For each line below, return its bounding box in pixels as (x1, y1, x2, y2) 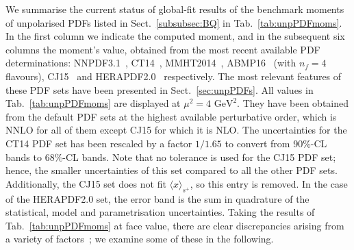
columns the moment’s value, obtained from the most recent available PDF (5, 42, 320, 56)
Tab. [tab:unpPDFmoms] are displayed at (5, 96, 181, 110)
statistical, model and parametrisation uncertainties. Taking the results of (5, 205, 315, 219)
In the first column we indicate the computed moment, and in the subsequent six (5, 29, 345, 43)
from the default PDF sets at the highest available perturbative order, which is (5, 109, 337, 123)
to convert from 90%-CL (225, 136, 327, 150)
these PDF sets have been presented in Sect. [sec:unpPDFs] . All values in (5, 82, 314, 97)
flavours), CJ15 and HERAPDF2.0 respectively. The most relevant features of (5, 68, 342, 83)
